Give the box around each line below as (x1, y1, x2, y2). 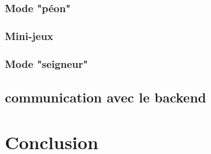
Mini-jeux (5, 28, 53, 43)
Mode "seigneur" (5, 56, 88, 71)
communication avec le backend (5, 87, 206, 106)
